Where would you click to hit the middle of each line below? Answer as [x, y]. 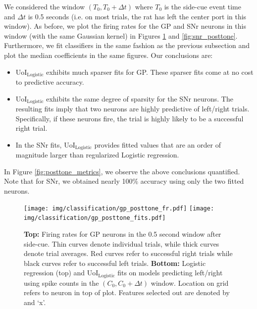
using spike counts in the [61, 283]
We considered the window [45, 6]
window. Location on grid [190, 283]
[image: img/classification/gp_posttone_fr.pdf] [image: [119, 208]
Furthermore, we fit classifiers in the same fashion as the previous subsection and [127, 45]
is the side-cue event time [203, 6]
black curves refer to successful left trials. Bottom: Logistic [115, 263]
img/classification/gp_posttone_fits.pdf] [95, 218]
